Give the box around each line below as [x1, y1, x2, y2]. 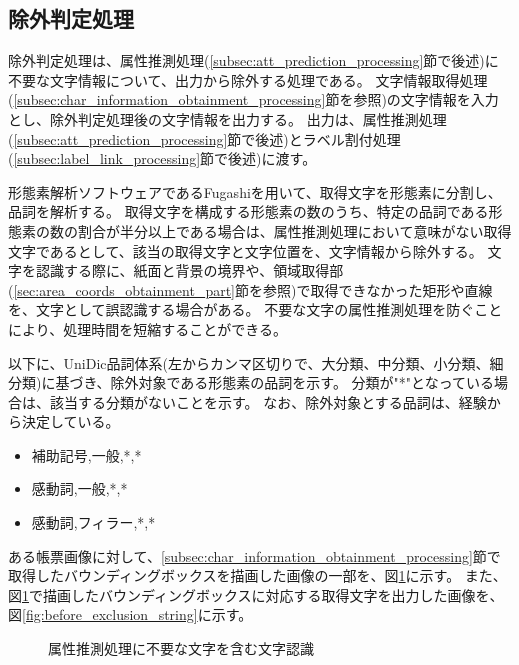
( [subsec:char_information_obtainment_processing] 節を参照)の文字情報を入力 [8, 89, 499, 110]
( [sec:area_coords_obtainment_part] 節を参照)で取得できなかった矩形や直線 [8, 279, 493, 300]
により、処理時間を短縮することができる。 [8, 318, 287, 339]
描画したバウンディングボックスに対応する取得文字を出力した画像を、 [42, 584, 504, 605]
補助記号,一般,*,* [31, 444, 142, 465]
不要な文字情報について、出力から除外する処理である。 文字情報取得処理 [8, 69, 488, 90]
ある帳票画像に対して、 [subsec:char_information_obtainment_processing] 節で [8, 545, 501, 566]
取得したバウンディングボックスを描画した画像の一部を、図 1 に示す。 [8, 565, 461, 586]
